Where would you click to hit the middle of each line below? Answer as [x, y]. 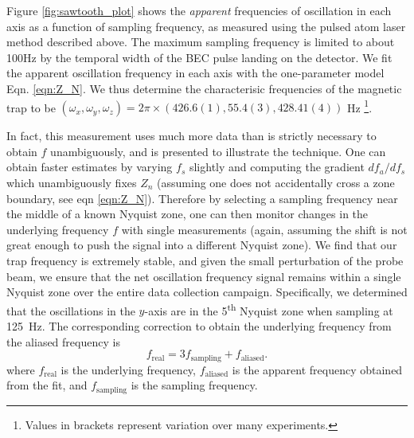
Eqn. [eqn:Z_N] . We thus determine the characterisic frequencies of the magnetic [204, 88]
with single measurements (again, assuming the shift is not [264, 229]
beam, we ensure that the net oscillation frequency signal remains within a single [204, 276]
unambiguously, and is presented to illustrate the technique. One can [218, 151]
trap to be [31, 107]
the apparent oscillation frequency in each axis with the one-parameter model [195, 73]
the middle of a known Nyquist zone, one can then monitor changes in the [187, 214]
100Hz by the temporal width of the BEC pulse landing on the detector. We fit [199, 57]
